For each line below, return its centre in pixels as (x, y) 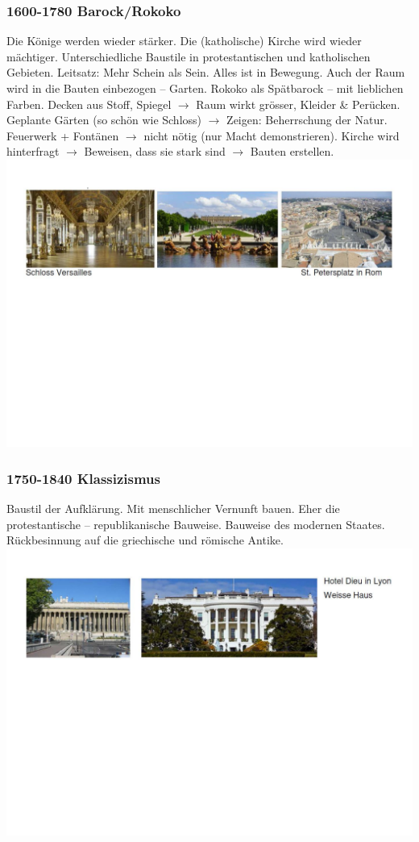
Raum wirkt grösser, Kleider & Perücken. (298, 104)
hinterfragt (33, 151)
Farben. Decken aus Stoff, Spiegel (89, 104)
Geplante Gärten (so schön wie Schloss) (104, 120)
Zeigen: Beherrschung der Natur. (307, 120)
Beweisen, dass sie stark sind (155, 151)
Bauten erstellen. (292, 151)
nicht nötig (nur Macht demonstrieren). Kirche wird (272, 135)
